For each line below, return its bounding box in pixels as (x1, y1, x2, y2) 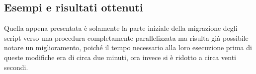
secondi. (4, 62, 28, 72)
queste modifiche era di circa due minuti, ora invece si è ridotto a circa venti (4, 52, 236, 62)
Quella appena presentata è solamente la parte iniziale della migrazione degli (4, 23, 238, 33)
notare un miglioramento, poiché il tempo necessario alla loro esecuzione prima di (4, 42, 252, 53)
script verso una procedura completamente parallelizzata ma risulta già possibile (4, 32, 249, 43)
